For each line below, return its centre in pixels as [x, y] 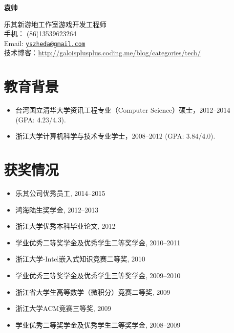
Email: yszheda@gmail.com [45, 43]
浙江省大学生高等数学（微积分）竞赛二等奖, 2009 [93, 292]
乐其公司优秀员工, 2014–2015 [60, 193]
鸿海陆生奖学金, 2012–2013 [57, 209]
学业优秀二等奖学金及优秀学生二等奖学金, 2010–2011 [98, 242]
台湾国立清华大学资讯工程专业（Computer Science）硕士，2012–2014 [123, 110]
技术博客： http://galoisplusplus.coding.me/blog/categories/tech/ [102, 53]
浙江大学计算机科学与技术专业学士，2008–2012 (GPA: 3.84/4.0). [115, 136]
